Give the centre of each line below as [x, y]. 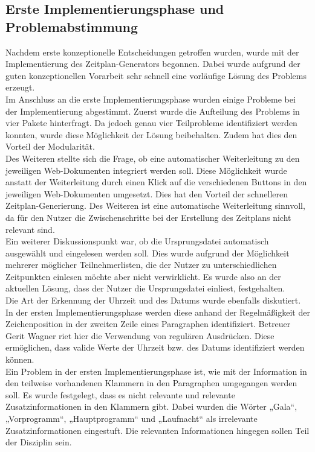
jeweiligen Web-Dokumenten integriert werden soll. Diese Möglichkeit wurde [146, 170]
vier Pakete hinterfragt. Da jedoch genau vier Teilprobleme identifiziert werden [151, 123]
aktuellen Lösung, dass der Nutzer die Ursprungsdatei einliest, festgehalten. [145, 288]
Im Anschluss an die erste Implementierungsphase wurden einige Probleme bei [151, 99]
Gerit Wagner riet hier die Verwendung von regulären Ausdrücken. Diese [140, 335]
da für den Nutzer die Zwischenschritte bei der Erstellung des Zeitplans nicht [148, 217]
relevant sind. [30, 229]
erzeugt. [20, 87]
